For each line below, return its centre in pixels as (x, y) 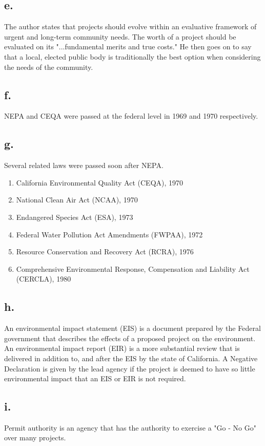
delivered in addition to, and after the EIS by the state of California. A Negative (131, 358)
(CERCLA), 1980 (44, 279)
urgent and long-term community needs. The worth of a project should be (120, 36)
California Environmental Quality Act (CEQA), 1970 (100, 182)
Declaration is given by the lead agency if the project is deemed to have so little (130, 368)
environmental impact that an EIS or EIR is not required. (95, 378)
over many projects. (35, 438)
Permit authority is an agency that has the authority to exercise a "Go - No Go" (130, 427)
